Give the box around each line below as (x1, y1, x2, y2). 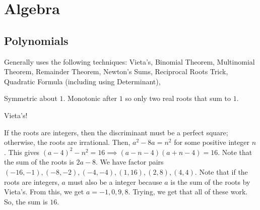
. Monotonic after (63, 93, 117, 103)
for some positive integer (174, 137, 250, 147)
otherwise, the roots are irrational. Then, (4, 137, 131, 147)
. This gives (4, 146, 40, 157)
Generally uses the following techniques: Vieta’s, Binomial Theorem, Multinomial (4, 56, 255, 67)
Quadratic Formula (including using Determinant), (4, 76, 161, 86)
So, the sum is (4, 196, 48, 206)
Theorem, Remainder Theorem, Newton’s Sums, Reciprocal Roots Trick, (4, 66, 228, 77)
